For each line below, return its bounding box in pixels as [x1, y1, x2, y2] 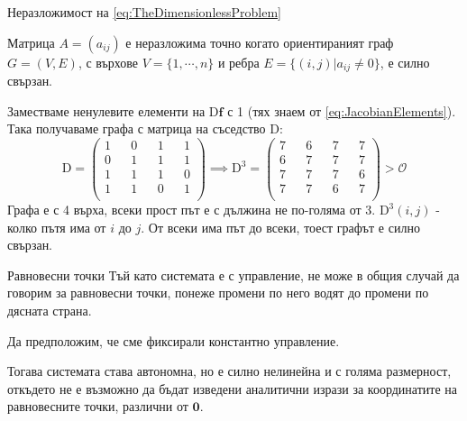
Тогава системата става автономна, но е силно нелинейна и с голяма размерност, [7, 362, 452, 380]
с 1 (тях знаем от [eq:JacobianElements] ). [227, 101, 456, 120]
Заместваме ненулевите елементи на [7, 101, 206, 120]
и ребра [217, 52, 260, 71]
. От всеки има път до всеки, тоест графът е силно [141, 217, 420, 236]
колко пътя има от [7, 217, 106, 236]
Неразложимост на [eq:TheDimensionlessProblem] [7, 3, 282, 21]
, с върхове [78, 52, 139, 71]
